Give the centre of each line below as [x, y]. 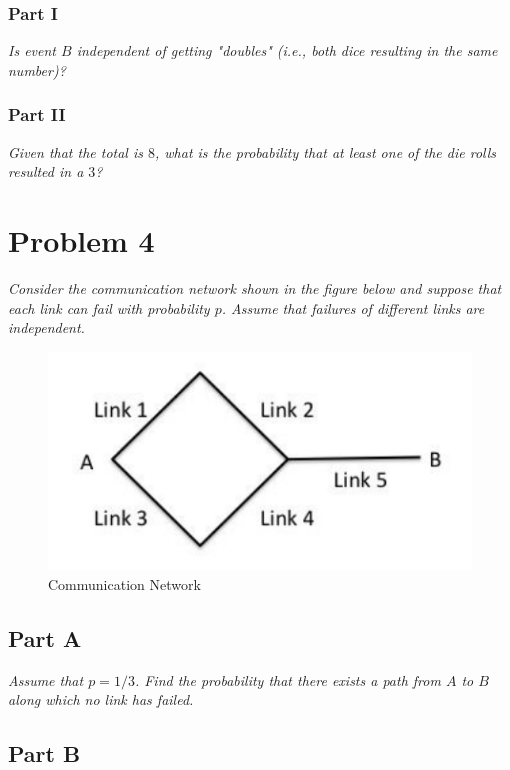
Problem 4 [81, 240]
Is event [32, 50]
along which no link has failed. [101, 699]
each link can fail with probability [109, 307]
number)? [37, 69]
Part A [45, 637]
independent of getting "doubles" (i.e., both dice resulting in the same [287, 50]
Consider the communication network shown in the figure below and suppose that [255, 287]
